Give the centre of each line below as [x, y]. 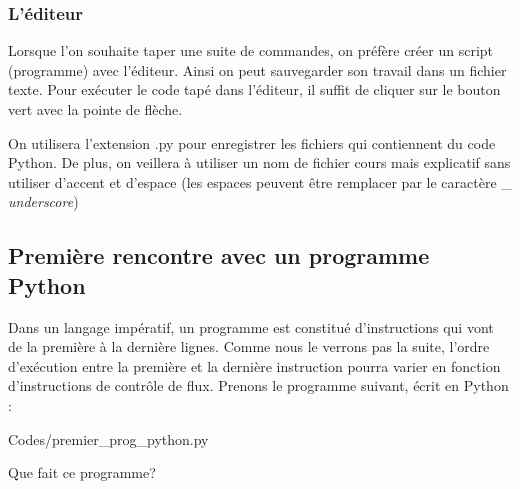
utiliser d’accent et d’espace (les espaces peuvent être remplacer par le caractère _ [260, 181]
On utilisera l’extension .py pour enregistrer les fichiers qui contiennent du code [252, 142]
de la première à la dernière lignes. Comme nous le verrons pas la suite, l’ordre [249, 346]
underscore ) [43, 201]
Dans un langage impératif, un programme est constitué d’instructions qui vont [251, 326]
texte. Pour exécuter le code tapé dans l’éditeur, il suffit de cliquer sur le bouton [254, 89]
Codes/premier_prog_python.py [108, 438]
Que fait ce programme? [82, 472]
